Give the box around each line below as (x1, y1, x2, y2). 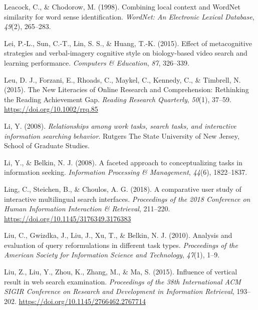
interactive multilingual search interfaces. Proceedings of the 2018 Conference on (4, 193, 250, 204)
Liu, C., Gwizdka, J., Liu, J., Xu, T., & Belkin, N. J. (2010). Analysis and (4, 230, 232, 240)
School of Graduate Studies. (4, 140, 90, 151)
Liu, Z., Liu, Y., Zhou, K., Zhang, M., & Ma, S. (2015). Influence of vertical (4, 266, 237, 277)
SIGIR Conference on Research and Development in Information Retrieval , (4, 286, 234, 296)
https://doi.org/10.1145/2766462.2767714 (19, 295, 146, 306)
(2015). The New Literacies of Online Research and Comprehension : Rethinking (4, 84, 249, 95)
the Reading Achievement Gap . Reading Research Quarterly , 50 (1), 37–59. (4, 94, 231, 104)
